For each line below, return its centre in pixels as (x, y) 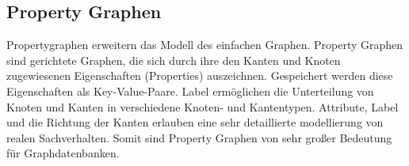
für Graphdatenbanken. (63, 153)
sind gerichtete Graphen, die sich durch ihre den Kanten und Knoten (174, 60)
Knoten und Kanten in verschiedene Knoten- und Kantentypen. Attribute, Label (203, 106)
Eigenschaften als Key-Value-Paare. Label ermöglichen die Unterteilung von (190, 91)
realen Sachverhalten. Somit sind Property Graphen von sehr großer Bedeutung (199, 137)
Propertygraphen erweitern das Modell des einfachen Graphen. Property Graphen (205, 45)
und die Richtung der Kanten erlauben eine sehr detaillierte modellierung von (195, 122)
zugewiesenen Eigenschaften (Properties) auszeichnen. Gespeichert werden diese (200, 75)
